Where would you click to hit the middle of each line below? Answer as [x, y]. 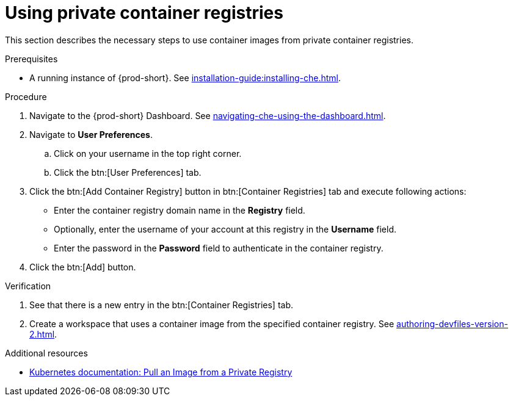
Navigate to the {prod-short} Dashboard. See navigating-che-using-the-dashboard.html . [208, 115]
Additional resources [46, 353]
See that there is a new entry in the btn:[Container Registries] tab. [162, 305]
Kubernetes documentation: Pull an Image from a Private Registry [161, 372]
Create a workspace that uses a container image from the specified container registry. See [212, 323]
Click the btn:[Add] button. [83, 267]
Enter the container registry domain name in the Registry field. [180, 210]
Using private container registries [144, 13]
